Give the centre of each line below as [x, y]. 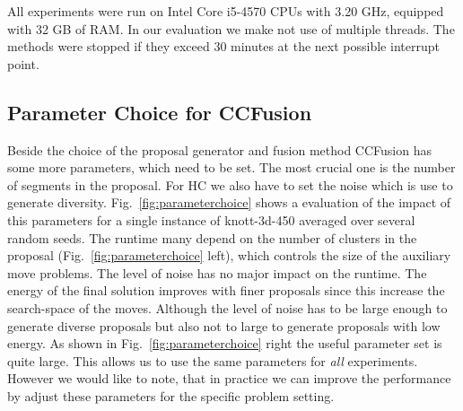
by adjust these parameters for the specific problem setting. [171, 395]
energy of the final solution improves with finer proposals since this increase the [226, 290]
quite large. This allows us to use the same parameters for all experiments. [213, 360]
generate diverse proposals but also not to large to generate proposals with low [224, 325]
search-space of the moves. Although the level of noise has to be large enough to [227, 307]
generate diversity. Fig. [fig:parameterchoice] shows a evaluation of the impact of [229, 202]
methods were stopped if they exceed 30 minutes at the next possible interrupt [223, 46]
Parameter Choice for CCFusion [160, 112]
